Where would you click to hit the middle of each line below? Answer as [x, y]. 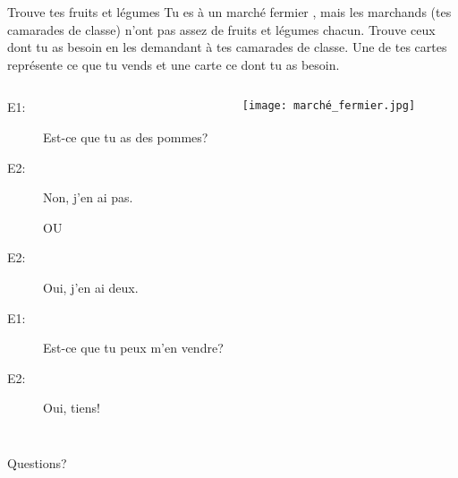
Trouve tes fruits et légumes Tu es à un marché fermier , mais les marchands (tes [229, 12]
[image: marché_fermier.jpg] [329, 106]
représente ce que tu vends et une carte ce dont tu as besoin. [174, 64]
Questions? [37, 462]
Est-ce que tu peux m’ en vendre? [133, 348]
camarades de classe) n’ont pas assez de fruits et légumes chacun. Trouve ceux [221, 29]
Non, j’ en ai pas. [88, 197]
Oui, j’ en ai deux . [91, 287]
